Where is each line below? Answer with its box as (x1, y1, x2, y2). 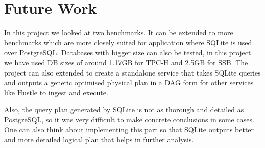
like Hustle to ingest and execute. (4, 87, 108, 97)
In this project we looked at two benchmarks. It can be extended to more (4, 27, 233, 38)
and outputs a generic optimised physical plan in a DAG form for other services (4, 77, 254, 88)
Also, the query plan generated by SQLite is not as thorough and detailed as (4, 104, 244, 115)
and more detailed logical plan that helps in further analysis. (4, 134, 194, 145)
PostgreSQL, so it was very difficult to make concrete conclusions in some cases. (4, 114, 254, 125)
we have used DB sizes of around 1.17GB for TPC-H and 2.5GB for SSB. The (4, 57, 248, 67)
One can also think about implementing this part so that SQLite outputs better (4, 124, 254, 135)
